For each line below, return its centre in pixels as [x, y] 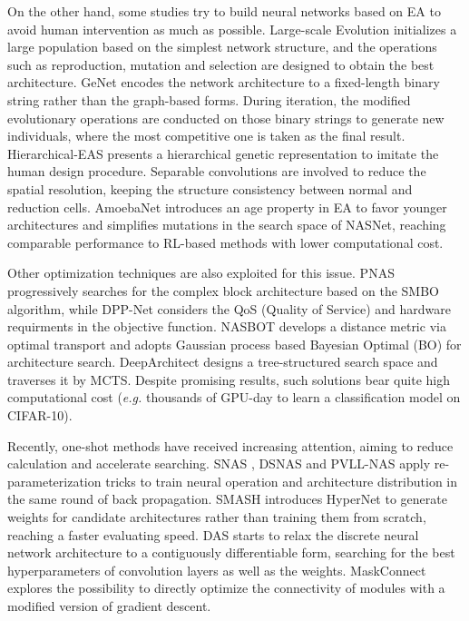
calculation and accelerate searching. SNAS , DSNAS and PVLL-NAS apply [219, 463]
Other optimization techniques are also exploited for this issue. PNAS [201, 273]
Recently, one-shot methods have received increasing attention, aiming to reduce [230, 445]
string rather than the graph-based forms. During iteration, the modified [209, 99]
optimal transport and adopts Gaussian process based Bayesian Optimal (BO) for [234, 344]
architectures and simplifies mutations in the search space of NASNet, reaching [227, 225]
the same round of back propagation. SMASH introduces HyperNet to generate [227, 499]
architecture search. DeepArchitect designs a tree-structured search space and [223, 362]
